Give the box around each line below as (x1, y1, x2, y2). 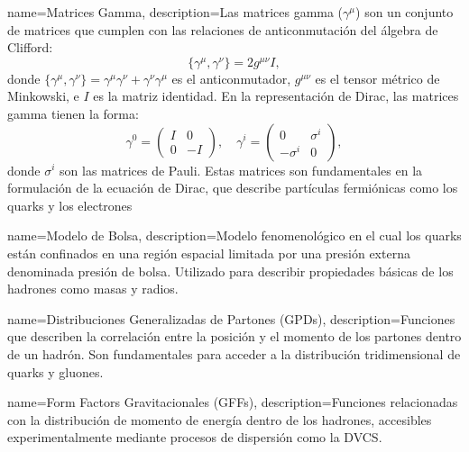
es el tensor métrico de (315, 68, 440, 87)
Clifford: (7, 38, 53, 57)
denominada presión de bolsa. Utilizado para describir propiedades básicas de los (7, 261, 454, 280)
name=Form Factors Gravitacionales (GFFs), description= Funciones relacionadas (7, 393, 458, 411)
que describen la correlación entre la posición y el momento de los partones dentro (7, 327, 462, 346)
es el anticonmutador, (171, 68, 291, 87)
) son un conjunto (355, 3, 454, 21)
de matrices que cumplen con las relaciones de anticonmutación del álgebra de (7, 20, 438, 39)
